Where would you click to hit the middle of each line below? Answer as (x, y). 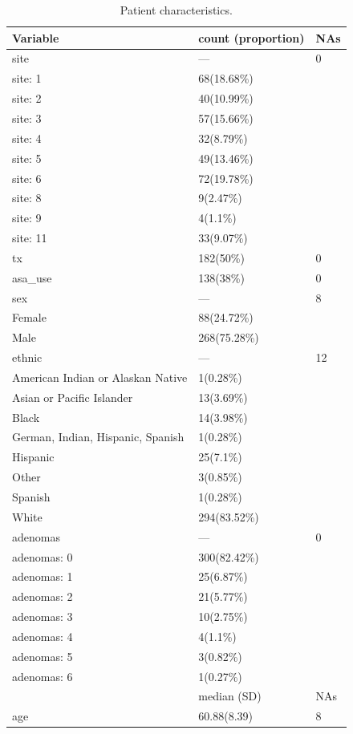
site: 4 (27, 138)
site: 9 (27, 218)
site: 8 (27, 198)
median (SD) (230, 696)
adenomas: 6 (43, 676)
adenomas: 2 (43, 596)
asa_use (32, 277)
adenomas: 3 (43, 616)
